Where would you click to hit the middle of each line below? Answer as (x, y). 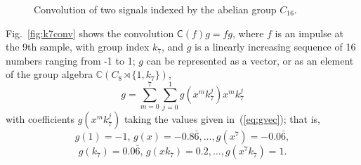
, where (248, 33)
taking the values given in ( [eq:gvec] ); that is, (222, 119)
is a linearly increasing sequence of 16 (275, 47)
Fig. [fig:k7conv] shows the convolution (90, 33)
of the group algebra (50, 74)
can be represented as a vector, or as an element (250, 60)
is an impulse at (309, 33)
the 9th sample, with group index (78, 47)
